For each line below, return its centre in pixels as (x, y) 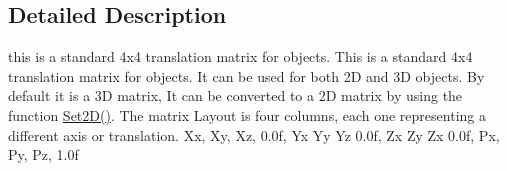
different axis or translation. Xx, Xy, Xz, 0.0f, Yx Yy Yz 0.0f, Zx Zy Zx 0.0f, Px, (254, 134)
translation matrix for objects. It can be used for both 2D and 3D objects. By (246, 75)
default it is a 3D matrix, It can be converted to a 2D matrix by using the (235, 95)
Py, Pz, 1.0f (43, 154)
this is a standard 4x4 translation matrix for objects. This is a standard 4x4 (240, 56)
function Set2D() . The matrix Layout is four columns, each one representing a (247, 114)
